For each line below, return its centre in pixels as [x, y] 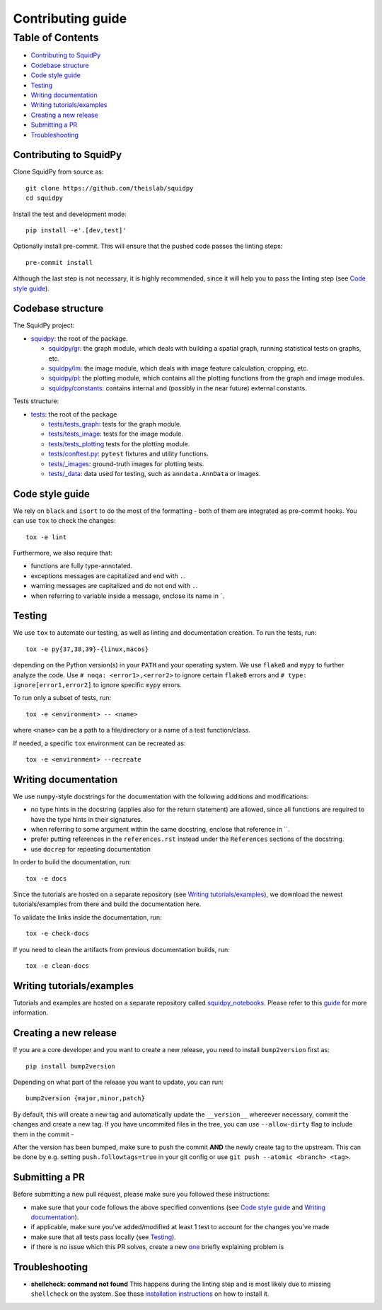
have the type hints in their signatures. [87, 819]
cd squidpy [45, 198]
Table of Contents [56, 38]
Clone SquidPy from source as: [58, 172]
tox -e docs [46, 878]
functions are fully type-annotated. [82, 566]
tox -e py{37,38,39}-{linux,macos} [87, 649]
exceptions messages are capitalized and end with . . [108, 576]
